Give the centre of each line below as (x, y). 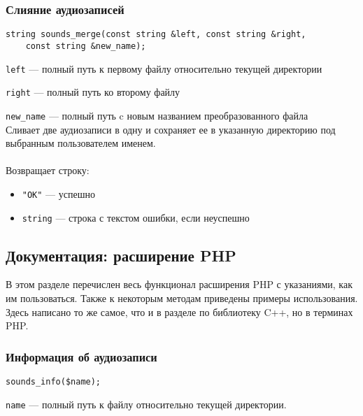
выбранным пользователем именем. (81, 143)
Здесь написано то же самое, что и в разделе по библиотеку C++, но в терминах (179, 311)
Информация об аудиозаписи (81, 356)
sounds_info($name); (54, 381)
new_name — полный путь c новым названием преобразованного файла (157, 115)
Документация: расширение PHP (121, 255)
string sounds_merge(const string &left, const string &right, (156, 35)
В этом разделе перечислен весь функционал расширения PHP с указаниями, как (179, 284)
